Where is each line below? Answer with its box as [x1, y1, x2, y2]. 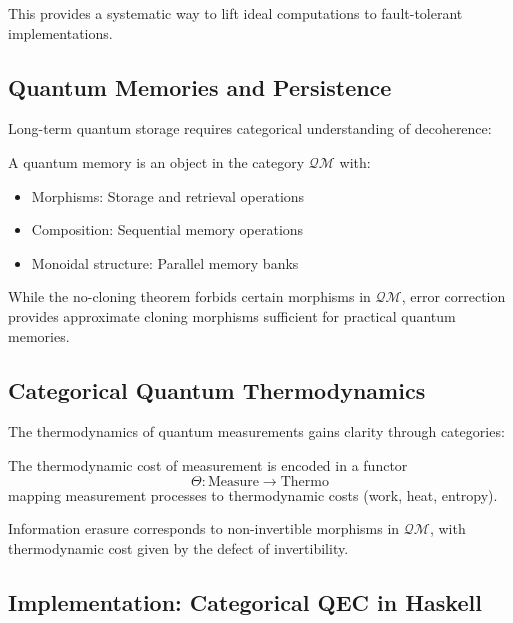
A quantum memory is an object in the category [8, 151, 305, 172]
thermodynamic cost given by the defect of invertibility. [8, 537, 349, 558]
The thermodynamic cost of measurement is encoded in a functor [8, 454, 408, 475]
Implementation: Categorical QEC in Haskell [8, 586, 482, 617]
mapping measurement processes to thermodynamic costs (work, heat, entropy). [8, 484, 498, 505]
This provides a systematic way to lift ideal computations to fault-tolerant [8, 3, 463, 23]
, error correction [401, 286, 506, 307]
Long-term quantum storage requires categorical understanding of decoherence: [8, 118, 492, 139]
